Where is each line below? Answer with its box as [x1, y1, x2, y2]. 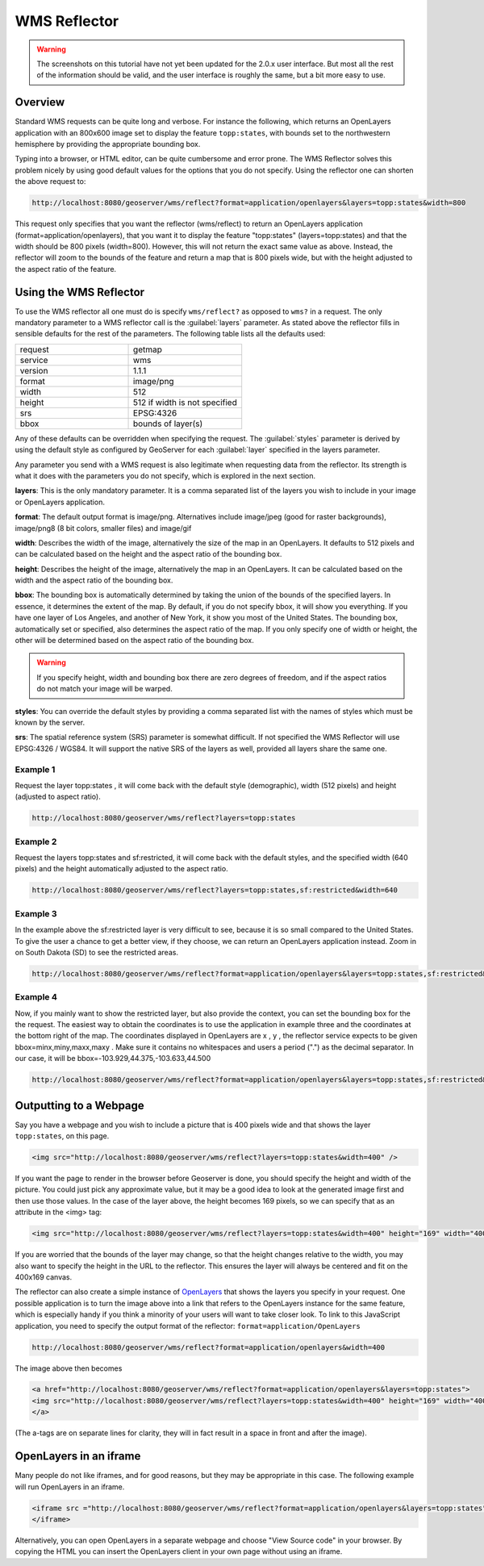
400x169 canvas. [15, 1272, 73, 1282]
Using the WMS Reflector [15, 285, 145, 299]
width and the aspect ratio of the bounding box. [15, 575, 173, 585]
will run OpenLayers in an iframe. [15, 1481, 125, 1492]
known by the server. [15, 718, 86, 727]
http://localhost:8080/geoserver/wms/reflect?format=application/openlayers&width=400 [31, 1343, 386, 1351]
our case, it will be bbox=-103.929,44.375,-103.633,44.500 [15, 1054, 211, 1063]
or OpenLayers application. [15, 497, 105, 507]
